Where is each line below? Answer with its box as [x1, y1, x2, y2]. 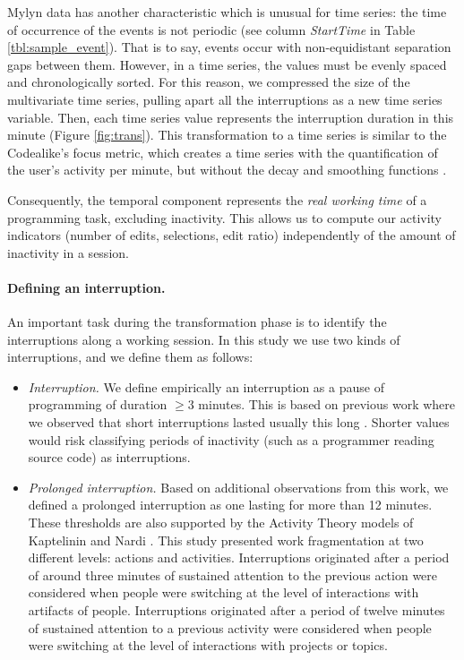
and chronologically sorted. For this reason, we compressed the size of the [7, 73, 410, 91]
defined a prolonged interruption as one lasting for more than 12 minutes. [28, 495, 433, 514]
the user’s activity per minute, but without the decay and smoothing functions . [7, 160, 447, 179]
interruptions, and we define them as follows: [7, 347, 253, 366]
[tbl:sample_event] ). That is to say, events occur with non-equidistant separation [7, 38, 451, 56]
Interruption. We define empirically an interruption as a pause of [28, 377, 384, 396]
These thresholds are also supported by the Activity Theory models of [28, 513, 414, 532]
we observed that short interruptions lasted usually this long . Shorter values [28, 413, 450, 432]
